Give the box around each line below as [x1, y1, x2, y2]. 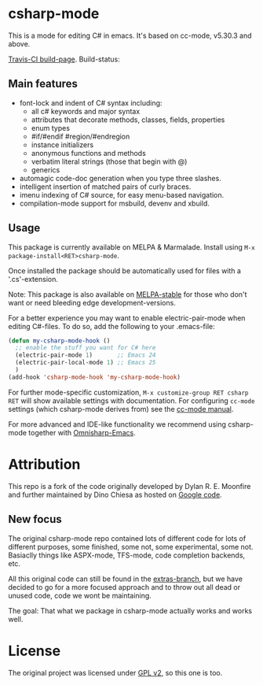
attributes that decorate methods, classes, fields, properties [31, 115, 225, 124]
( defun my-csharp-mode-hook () [8, 336, 111, 345]
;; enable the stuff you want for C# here [15, 344, 156, 352]
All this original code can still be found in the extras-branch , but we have [8, 574, 243, 583]
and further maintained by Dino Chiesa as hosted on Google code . [8, 490, 222, 499]
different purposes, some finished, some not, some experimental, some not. [8, 542, 254, 551]
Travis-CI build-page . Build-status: [8, 54, 120, 64]
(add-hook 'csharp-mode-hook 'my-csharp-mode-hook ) [8, 373, 181, 381]
